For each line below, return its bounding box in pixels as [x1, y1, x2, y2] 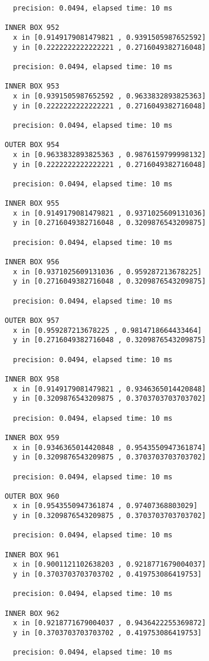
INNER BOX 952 [5, 23, 60, 32]
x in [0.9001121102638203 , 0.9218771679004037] [13, 560, 206, 569]
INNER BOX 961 [5, 550, 60, 559]
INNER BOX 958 [5, 374, 60, 383]
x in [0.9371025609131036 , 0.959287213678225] [13, 267, 202, 276]
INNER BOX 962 [5, 609, 60, 618]
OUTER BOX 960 [5, 492, 60, 500]
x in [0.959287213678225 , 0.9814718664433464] [13, 326, 202, 335]
